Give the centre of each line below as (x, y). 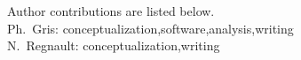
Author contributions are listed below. (111, 11)
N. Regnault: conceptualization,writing (114, 45)
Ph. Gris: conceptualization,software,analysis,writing (150, 28)
